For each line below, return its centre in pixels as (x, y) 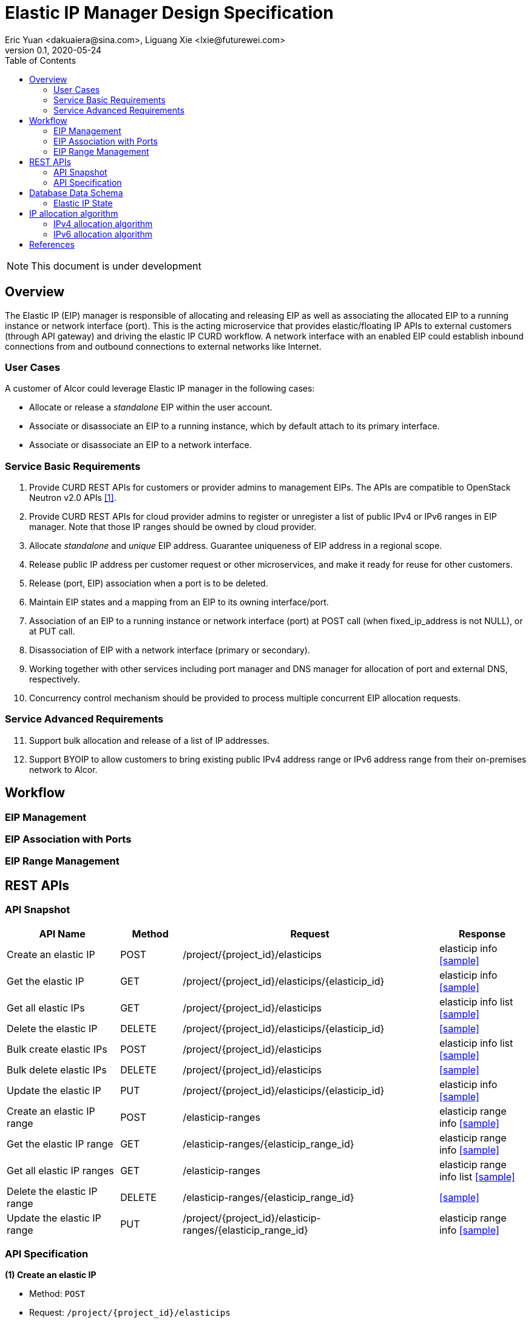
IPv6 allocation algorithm (103, 234)
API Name (62, 934)
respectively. (55, 679)
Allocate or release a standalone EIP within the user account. (151, 407)
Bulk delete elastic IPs (57, 1070)
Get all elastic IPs (46, 1008)
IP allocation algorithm (74, 213)
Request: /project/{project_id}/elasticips (130, 1313)
